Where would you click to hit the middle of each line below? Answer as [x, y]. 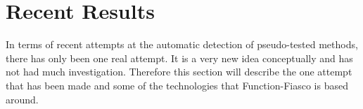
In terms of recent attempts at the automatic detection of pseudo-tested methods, [182, 44]
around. [22, 99]
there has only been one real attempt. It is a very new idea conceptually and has [179, 58]
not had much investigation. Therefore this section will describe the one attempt [179, 72]
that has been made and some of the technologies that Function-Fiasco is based [177, 85]
